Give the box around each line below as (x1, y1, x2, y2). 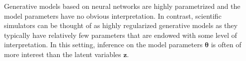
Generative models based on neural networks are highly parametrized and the (4, 1, 241, 11)
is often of (211, 39, 242, 50)
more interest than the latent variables (4, 49, 121, 59)
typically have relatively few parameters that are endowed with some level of (4, 30, 237, 40)
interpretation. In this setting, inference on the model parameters (4, 39, 203, 50)
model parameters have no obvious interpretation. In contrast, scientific (4, 10, 222, 21)
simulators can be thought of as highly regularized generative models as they (4, 20, 238, 30)
